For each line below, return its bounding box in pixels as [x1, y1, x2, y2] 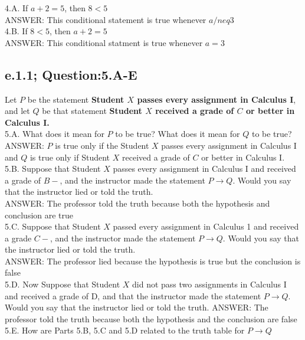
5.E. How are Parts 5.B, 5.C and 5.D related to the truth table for [5, 324, 245, 336]
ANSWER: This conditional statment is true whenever [5, 36, 203, 48]
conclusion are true [5, 208, 74, 221]
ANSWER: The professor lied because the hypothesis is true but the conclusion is [5, 254, 301, 267]
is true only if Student [29, 151, 110, 163]
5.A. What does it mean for [5, 127, 104, 140]
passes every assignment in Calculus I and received [113, 162, 296, 175]
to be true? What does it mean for [115, 127, 240, 140]
